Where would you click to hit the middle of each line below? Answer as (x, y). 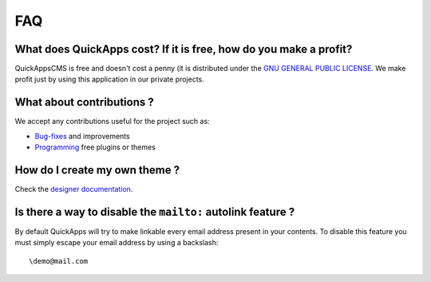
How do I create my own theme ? (97, 170)
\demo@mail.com (59, 261)
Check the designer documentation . (74, 189)
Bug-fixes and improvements (83, 136)
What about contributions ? (85, 103)
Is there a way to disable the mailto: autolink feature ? (155, 212)
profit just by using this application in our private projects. (110, 79)
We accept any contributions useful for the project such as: (113, 121)
